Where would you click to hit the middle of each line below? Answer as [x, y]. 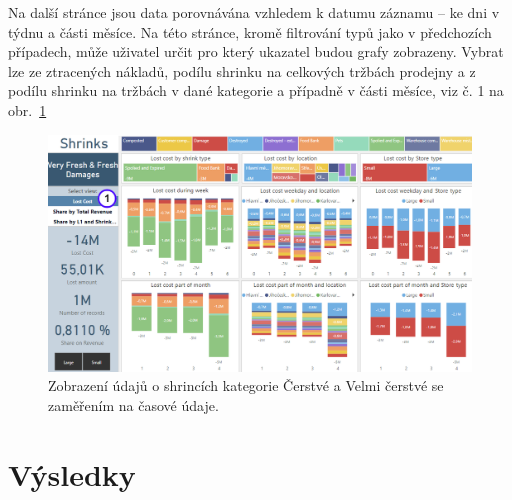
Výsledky [72, 473]
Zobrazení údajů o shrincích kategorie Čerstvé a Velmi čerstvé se [246, 385]
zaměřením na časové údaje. [133, 405]
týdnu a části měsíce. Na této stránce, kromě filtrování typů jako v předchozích [250, 31]
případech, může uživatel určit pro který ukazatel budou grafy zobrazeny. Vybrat [256, 51]
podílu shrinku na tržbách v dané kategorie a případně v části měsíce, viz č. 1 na [256, 90]
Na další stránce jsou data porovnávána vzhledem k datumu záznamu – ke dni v [254, 12]
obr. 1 [27, 109]
